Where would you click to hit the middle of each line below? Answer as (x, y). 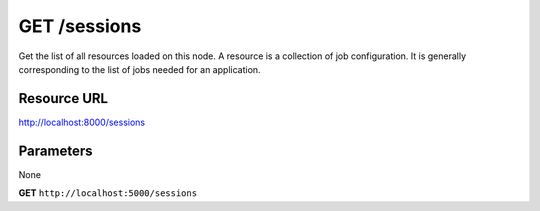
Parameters (55, 150)
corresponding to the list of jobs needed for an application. (139, 69)
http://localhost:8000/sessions (81, 122)
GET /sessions (80, 26)
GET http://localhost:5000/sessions (108, 193)
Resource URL (63, 98)
